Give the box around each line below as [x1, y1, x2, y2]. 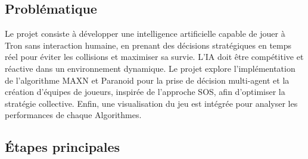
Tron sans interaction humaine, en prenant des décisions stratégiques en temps [5, 39, 292, 51]
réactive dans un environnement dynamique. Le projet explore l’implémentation [5, 62, 295, 74]
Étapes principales [5, 138, 120, 156]
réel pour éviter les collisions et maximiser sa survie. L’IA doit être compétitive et [5, 50, 304, 63]
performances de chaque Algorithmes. [5, 109, 142, 121]
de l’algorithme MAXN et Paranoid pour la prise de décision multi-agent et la [5, 74, 290, 86]
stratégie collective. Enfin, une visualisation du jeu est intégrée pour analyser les [5, 97, 298, 109]
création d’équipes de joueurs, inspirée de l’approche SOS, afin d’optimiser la [5, 85, 285, 98]
